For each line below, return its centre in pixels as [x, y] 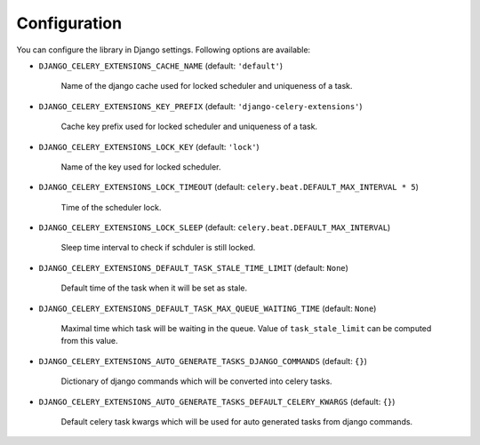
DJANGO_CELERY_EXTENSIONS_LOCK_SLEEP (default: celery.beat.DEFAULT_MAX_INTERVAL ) [215, 227]
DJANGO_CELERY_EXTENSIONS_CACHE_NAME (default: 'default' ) [161, 66]
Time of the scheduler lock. [111, 207]
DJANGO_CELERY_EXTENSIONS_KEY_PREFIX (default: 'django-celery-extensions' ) [201, 106]
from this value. [89, 341]
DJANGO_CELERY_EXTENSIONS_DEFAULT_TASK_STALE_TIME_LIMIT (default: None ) [193, 267]
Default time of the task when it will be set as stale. [154, 288]
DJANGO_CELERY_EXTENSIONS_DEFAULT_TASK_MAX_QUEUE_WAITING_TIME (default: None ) [208, 308]
